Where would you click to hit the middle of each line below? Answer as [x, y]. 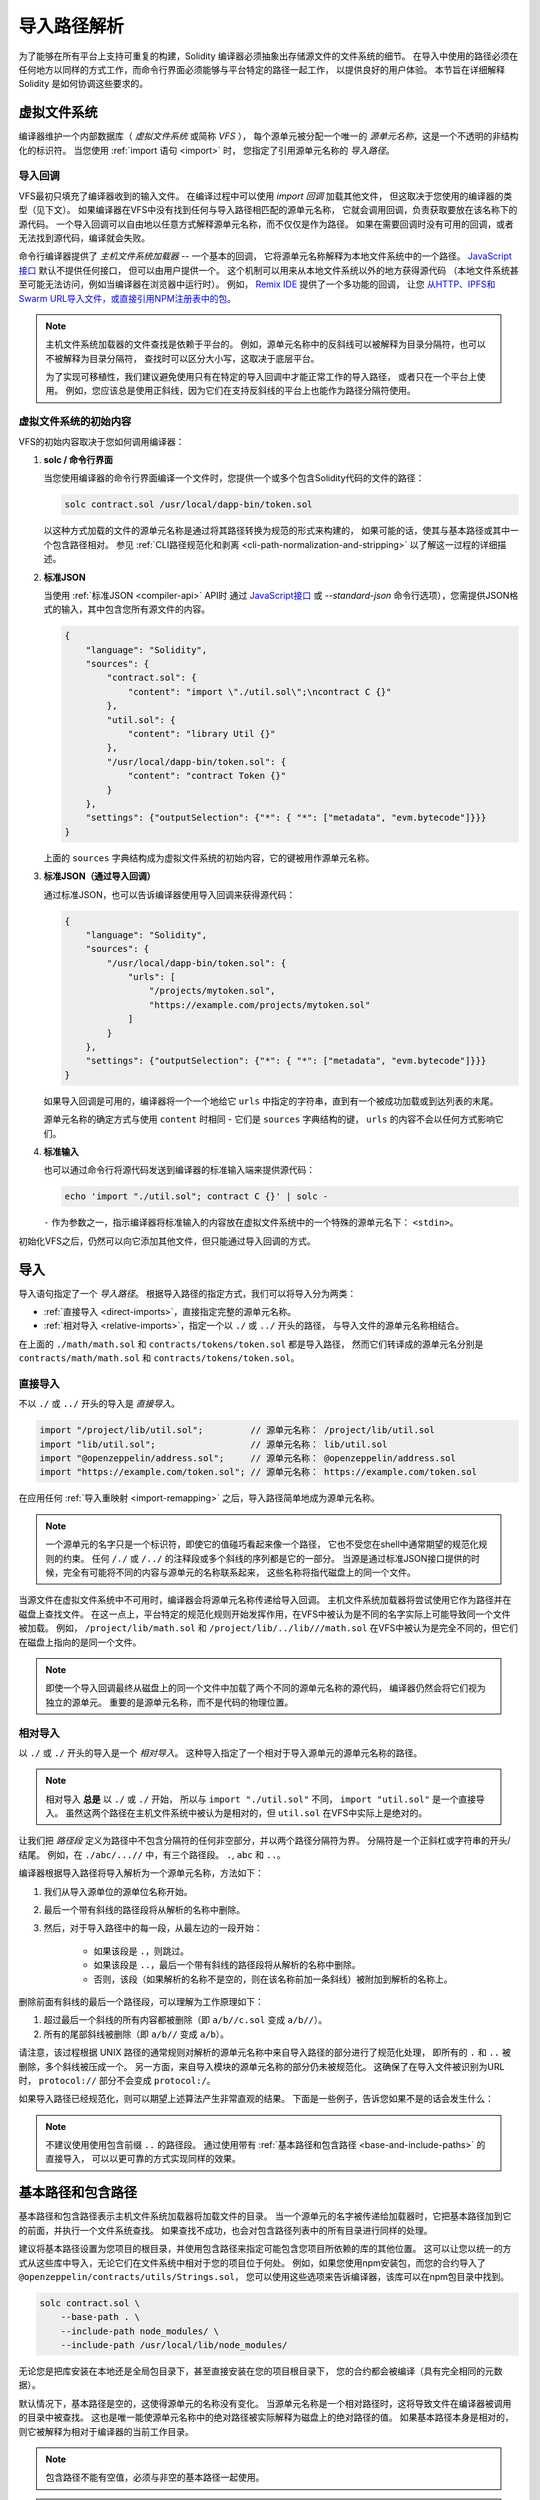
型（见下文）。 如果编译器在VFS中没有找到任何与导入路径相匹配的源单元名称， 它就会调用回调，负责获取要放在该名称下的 [268, 210]
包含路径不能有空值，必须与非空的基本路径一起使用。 [155, 2477]
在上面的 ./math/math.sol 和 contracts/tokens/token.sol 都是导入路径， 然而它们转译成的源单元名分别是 [251, 1344]
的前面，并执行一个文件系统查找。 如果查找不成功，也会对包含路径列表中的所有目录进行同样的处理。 [225, 2230]
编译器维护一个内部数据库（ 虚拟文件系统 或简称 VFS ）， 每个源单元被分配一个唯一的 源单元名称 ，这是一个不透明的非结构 [268, 136]
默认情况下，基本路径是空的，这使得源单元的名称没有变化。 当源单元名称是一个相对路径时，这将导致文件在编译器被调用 [265, 2403]
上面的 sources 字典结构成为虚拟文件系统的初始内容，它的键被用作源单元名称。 [209, 857]
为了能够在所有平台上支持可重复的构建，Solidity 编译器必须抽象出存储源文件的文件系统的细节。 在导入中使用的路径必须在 [268, 56]
